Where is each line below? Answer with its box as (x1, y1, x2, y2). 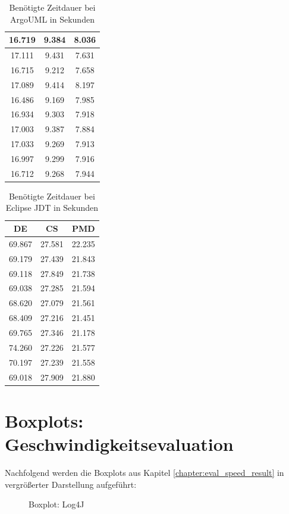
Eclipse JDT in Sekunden (5, 201, 99, 214)
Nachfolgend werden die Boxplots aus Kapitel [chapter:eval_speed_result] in (5, 466, 284, 478)
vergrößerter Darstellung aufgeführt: (5, 478, 137, 490)
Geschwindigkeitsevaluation (5, 431, 234, 456)
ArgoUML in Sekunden (10, 13, 95, 25)
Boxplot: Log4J (29, 498, 84, 510)
